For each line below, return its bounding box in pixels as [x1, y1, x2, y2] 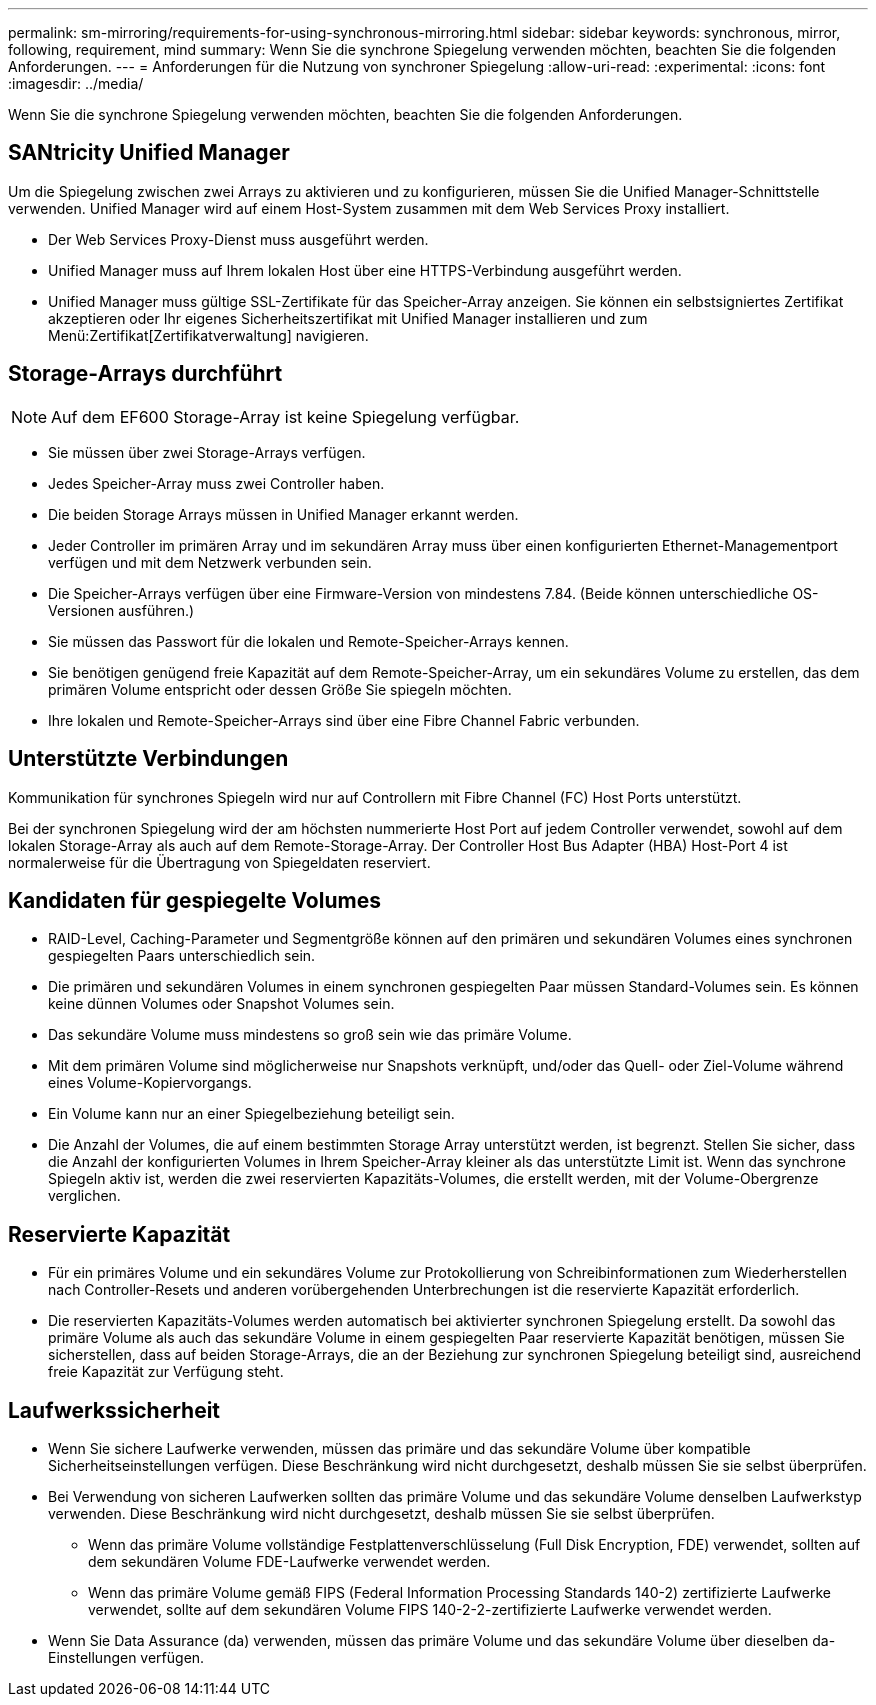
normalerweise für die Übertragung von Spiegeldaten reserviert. [8, 853, 431, 871]
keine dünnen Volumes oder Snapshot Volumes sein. [48, 995, 395, 1013]
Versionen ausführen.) [48, 601, 195, 619]
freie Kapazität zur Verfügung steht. [48, 1363, 284, 1381]
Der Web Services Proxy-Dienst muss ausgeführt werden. [48, 230, 429, 248]
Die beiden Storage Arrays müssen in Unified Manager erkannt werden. [48, 505, 519, 523]
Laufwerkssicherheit [8, 1397, 221, 1423]
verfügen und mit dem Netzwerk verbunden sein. [48, 553, 372, 571]
